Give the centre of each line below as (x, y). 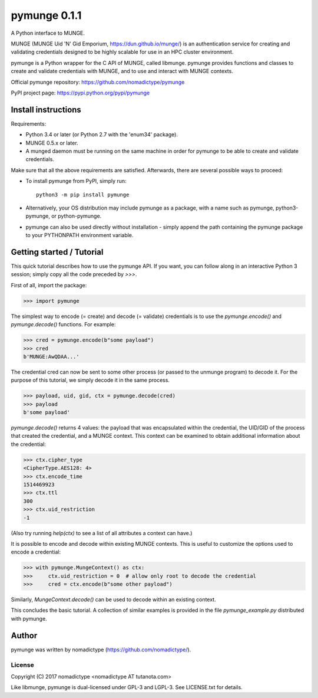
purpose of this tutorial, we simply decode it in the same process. (90, 380)
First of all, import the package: (49, 285)
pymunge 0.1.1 (46, 15)
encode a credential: (36, 552)
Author (24, 635)
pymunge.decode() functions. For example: (63, 325)
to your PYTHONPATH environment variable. (79, 235)
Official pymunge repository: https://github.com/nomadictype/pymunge (98, 82)
